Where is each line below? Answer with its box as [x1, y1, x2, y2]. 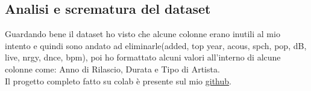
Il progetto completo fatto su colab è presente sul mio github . [5, 74, 231, 87]
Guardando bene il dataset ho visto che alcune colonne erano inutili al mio [5, 28, 280, 40]
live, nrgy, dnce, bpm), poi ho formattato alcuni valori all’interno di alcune [5, 51, 281, 63]
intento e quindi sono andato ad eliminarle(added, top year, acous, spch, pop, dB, [5, 39, 307, 51]
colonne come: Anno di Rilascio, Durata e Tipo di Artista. [5, 62, 220, 75]
